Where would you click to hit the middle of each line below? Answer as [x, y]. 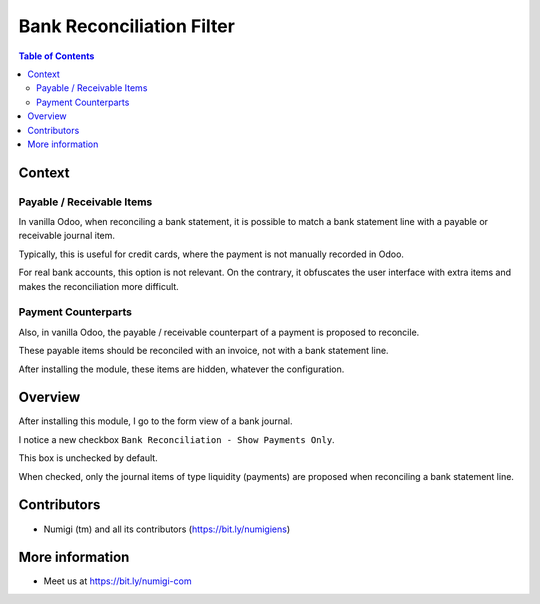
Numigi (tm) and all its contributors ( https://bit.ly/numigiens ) [167, 529]
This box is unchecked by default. [88, 458]
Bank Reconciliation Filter [126, 26]
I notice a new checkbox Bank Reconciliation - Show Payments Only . [176, 439]
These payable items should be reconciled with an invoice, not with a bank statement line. [203, 351]
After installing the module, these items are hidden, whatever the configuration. [181, 369]
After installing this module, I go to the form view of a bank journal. [155, 421]
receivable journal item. [66, 236]
